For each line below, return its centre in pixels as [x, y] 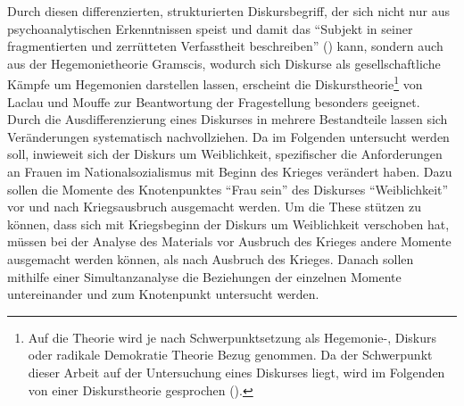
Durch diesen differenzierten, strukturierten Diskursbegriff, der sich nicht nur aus [228, 11]
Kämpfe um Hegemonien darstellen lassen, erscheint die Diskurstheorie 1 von [215, 83]
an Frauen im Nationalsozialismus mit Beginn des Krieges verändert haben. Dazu [230, 171]
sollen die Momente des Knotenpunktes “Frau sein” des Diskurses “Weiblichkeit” [228, 189]
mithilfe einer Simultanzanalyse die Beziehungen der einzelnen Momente [204, 276]
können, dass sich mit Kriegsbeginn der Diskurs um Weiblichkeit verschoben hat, [228, 224]
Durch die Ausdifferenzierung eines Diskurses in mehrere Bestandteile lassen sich [228, 119]
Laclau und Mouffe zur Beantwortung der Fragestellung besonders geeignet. [214, 101]
